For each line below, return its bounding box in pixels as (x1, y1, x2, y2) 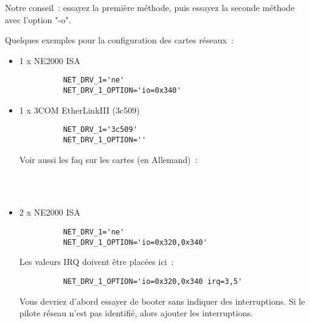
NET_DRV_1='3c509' (63, 125, 138, 134)
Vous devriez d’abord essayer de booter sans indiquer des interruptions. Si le (19, 294, 305, 307)
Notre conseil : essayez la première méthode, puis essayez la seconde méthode (5, 1, 295, 13)
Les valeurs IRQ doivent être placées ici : (19, 255, 174, 268)
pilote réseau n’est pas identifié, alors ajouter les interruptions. (19, 307, 253, 319)
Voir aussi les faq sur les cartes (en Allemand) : (19, 153, 198, 165)
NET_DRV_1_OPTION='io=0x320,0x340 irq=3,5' (63, 277, 242, 286)
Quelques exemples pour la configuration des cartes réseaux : (5, 34, 234, 46)
